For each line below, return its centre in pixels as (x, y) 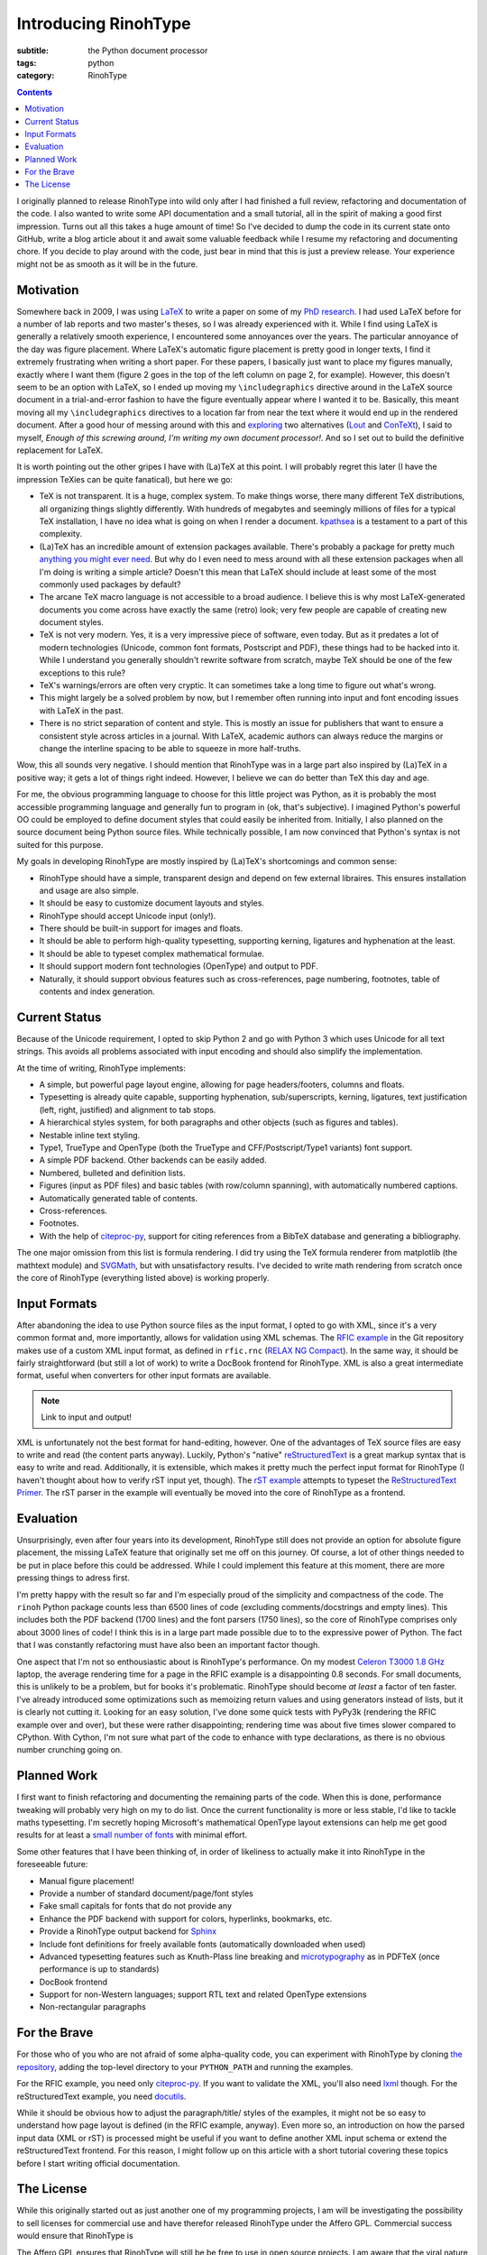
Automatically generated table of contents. (119, 1198)
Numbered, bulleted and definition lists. (112, 1173)
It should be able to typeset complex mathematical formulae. (152, 953)
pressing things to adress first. (74, 1578)
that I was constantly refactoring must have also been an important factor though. (168, 1645)
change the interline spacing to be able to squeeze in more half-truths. (170, 748)
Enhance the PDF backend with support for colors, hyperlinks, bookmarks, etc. (186, 1919)
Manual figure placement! (87, 1881)
